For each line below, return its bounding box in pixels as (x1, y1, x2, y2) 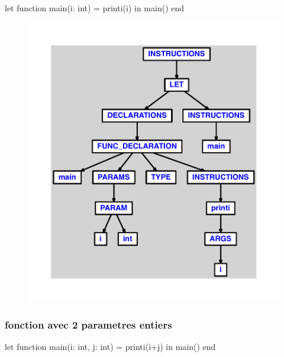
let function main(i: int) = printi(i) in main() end (5, 2, 185, 14)
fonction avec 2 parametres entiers (5, 317, 172, 332)
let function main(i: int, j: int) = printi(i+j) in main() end (5, 340, 216, 352)
